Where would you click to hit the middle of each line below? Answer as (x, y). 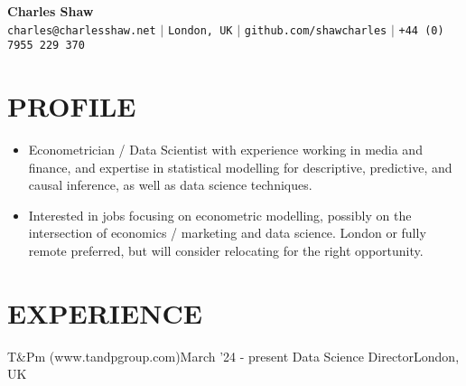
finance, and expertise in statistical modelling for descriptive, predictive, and (240, 167)
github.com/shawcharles (316, 30)
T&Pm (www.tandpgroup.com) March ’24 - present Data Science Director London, (233, 356)
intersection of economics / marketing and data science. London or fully (227, 233)
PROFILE (72, 106)
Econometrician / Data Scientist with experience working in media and (225, 150)
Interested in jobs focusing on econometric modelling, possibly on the (220, 215)
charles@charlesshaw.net (82, 30)
